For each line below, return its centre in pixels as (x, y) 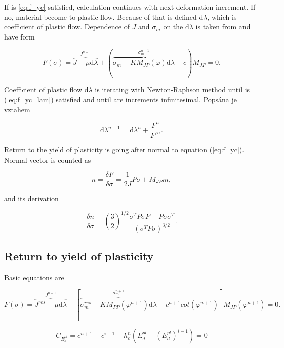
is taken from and (223, 27)
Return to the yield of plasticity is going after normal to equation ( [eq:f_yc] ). (124, 150)
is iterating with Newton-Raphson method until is (172, 89)
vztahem (17, 109)
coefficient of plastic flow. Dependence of (67, 27)
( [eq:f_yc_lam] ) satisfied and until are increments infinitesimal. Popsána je (120, 100)
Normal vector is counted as (48, 159)
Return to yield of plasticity (79, 256)
